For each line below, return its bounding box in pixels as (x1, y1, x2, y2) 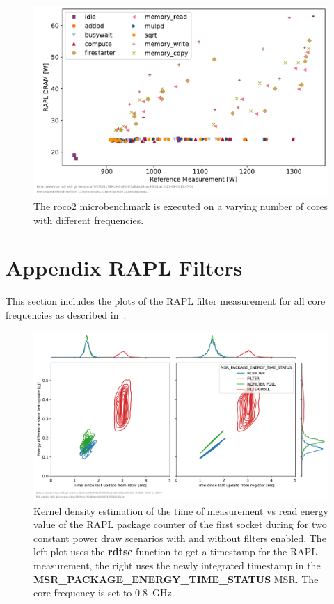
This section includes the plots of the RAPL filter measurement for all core (6, 294, 326, 308)
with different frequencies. (33, 212, 144, 227)
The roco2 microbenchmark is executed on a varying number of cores (33, 199, 328, 214)
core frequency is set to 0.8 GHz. (33, 585, 175, 600)
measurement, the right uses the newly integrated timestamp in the (33, 558, 321, 573)
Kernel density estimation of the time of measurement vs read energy (33, 503, 328, 518)
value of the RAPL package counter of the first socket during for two (33, 517, 327, 532)
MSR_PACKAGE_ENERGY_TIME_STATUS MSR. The (33, 571, 319, 586)
